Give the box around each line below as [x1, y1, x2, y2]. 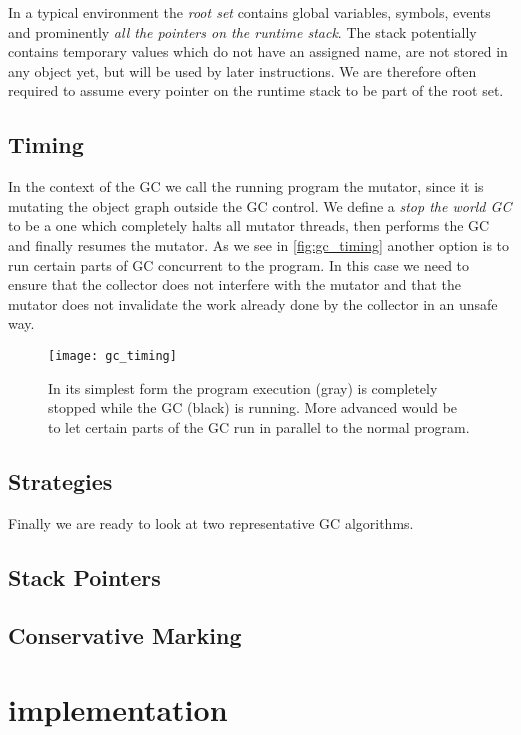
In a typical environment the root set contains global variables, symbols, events [8, 2, 491, 22]
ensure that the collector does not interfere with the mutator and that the [8, 274, 462, 295]
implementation [8, 688, 228, 729]
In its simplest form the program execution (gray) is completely [48, 377, 438, 398]
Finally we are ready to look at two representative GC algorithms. [8, 512, 414, 533]
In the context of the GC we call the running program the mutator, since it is [8, 176, 484, 197]
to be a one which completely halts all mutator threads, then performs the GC [8, 215, 490, 236]
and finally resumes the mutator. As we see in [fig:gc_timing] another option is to [8, 234, 510, 255]
